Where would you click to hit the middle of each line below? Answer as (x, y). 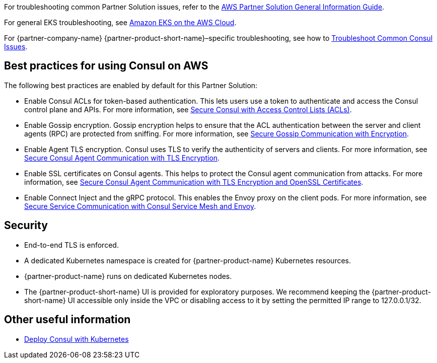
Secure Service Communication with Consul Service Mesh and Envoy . (140, 206)
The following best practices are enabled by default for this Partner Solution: (131, 85)
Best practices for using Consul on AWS (106, 66)
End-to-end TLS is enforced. (71, 245)
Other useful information (67, 320)
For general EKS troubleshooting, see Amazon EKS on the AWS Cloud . (120, 22)
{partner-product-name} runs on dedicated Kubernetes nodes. (128, 276)
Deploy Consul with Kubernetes (77, 339)
